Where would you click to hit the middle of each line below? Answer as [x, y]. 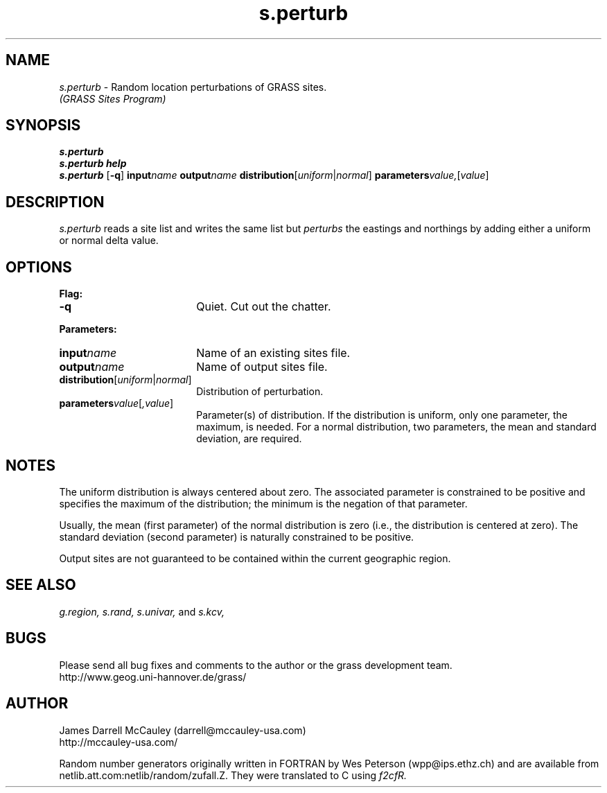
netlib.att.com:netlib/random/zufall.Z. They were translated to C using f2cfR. [233, 775]
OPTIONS [39, 267]
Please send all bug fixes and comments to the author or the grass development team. [256, 665]
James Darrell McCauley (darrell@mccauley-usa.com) [183, 730]
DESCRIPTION [55, 202]
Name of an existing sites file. [273, 353]
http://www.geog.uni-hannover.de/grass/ [153, 677]
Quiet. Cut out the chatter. [264, 307]
